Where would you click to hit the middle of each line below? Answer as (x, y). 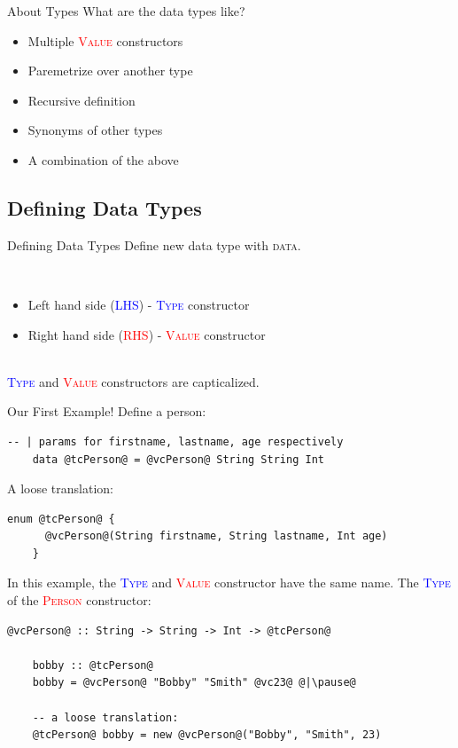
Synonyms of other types (95, 130)
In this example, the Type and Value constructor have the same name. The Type (229, 583)
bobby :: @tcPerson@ (93, 665)
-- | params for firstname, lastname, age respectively (175, 441)
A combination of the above (103, 159)
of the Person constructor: (79, 600)
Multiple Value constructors (105, 40)
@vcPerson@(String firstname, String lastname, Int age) (216, 536)
